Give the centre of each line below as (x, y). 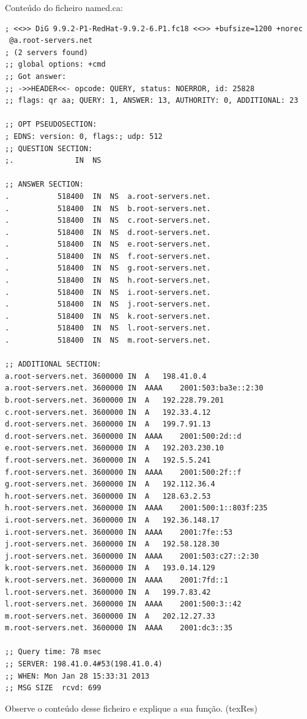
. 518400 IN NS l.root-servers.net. (108, 328)
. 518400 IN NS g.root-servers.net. (108, 268)
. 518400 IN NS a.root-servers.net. (108, 196)
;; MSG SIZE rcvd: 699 (53, 688)
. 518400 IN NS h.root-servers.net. (108, 281)
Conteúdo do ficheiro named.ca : (64, 7)
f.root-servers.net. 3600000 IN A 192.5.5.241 (108, 460)
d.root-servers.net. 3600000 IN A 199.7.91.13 (108, 424)
